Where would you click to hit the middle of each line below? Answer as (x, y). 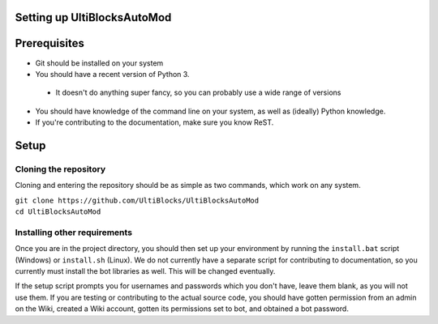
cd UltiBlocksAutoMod (58, 212)
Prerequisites (49, 43)
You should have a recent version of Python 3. (112, 74)
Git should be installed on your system (99, 63)
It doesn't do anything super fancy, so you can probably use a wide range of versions (198, 92)
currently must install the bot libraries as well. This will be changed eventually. (145, 271)
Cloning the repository (60, 168)
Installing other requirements (74, 232)
